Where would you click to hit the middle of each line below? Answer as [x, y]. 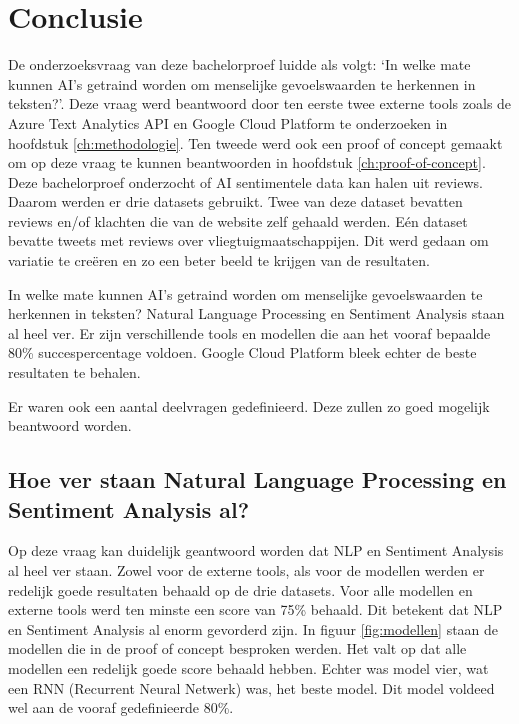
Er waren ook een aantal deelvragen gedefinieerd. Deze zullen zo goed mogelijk [249, 405]
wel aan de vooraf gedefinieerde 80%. [121, 707]
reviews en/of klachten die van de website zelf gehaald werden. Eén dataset [238, 220]
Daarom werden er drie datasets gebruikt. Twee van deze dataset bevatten [235, 201]
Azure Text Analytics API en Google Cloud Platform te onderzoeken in [228, 122]
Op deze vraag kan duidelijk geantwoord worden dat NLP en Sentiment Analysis [256, 550]
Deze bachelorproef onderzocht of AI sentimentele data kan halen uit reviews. [245, 181]
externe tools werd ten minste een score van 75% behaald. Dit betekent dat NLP [255, 609]
